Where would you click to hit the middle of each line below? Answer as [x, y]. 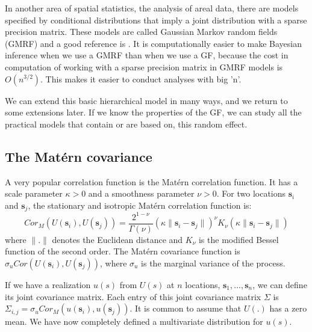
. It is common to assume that [186, 308]
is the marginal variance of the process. [213, 263]
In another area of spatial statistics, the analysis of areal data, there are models [152, 8]
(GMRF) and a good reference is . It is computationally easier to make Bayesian [154, 43]
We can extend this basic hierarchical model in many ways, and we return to [146, 100]
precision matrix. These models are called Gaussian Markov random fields [141, 32]
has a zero [288, 308]
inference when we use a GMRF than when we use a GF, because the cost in [147, 55]
